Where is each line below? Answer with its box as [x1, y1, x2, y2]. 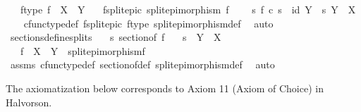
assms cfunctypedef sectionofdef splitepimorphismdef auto [10, 57, 275, 72]
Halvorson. [6, 94, 52, 109]
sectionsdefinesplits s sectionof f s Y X [10, 30, 221, 44]
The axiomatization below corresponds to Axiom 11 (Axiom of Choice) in [6, 80, 324, 95]
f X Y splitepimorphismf [20, 43, 145, 58]
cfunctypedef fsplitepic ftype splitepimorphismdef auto [23, 15, 274, 30]
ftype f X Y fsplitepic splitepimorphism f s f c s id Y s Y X [20, 2, 356, 16]
